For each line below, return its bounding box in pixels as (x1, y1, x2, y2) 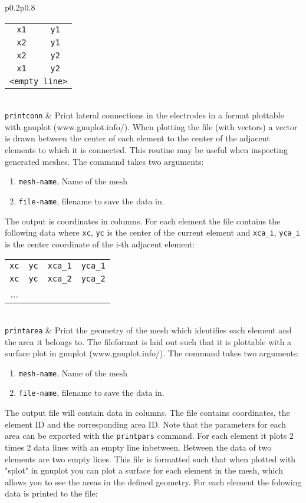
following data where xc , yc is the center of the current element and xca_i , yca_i (5, 226, 301, 239)
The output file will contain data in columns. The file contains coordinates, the (5, 406, 290, 419)
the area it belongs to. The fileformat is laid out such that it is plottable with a (5, 335, 292, 348)
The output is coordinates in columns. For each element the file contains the (5, 214, 281, 227)
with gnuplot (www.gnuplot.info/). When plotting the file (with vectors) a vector (5, 120, 298, 133)
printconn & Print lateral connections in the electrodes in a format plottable (5, 109, 284, 121)
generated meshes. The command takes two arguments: (5, 155, 204, 167)
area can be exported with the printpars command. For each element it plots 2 (5, 429, 294, 442)
